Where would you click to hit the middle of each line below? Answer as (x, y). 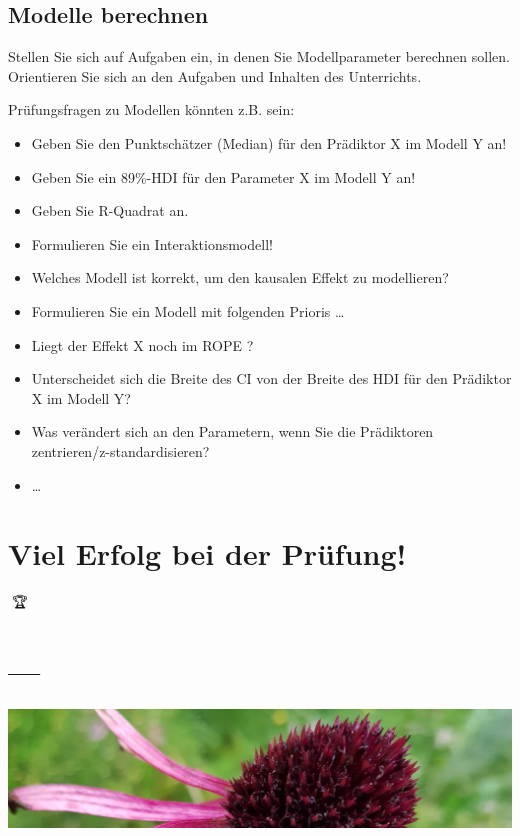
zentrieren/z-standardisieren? (120, 450)
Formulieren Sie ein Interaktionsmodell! (152, 243)
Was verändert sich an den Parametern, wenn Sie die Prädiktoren (232, 431)
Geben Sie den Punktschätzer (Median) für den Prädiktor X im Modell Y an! (269, 142)
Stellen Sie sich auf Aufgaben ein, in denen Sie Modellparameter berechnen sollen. (259, 56)
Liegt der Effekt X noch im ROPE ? (142, 344)
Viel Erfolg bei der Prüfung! (207, 553)
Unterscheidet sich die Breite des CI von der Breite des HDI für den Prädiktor (271, 378)
